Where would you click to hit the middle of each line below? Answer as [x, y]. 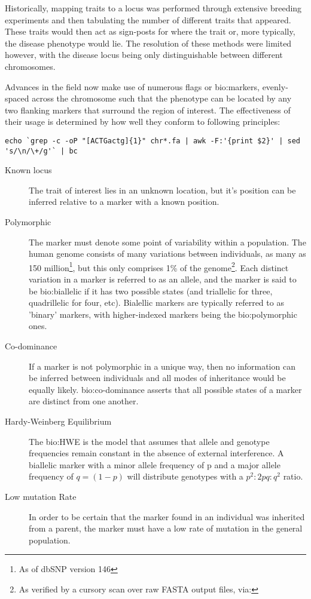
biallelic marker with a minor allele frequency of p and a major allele [155, 464]
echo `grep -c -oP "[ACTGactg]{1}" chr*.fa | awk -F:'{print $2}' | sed [153, 141]
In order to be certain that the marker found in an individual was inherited [167, 516]
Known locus [28, 170]
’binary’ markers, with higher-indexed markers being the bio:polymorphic [163, 314]
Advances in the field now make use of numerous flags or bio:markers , [132, 86]
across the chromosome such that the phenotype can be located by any [162, 98]
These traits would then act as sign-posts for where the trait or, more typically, [150, 31]
